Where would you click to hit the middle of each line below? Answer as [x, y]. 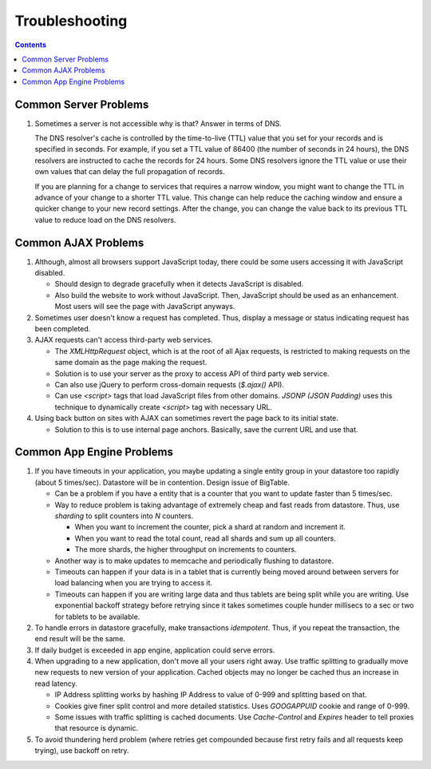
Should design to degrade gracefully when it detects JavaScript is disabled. [179, 284]
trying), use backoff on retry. [82, 751]
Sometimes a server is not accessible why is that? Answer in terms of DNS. [158, 123]
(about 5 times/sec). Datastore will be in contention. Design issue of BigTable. [162, 482]
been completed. [63, 329]
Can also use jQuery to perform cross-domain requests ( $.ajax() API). [170, 384]
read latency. [56, 684]
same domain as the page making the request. [131, 363]
